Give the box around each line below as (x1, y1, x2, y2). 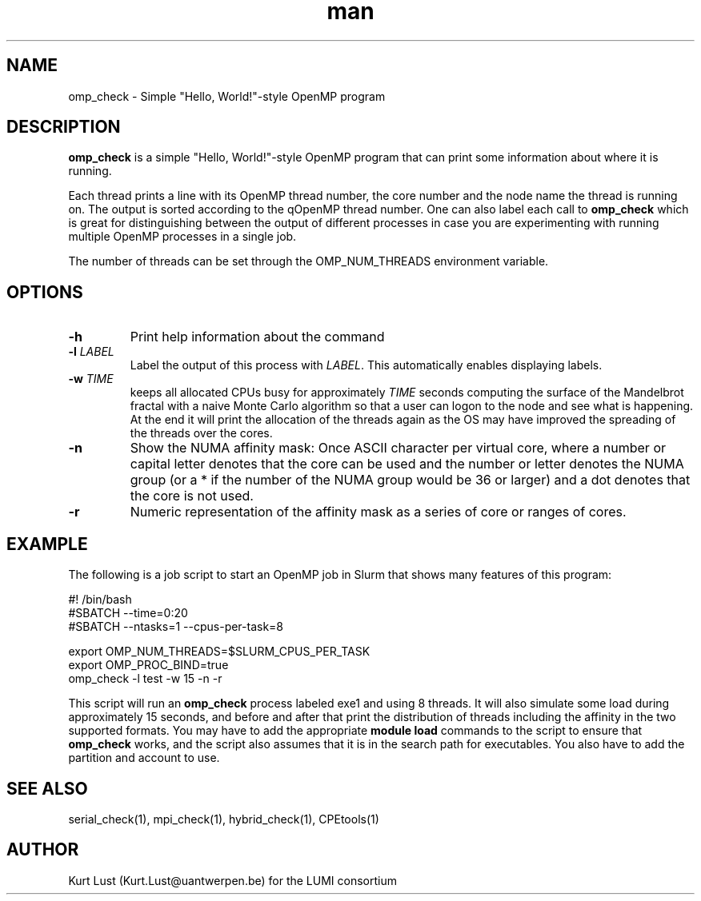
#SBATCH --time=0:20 (68, 606, 188, 620)
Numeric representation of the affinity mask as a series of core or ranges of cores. (130, 504, 627, 520)
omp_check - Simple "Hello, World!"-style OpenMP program (68, 89, 386, 103)
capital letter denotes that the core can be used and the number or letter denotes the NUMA (130, 456, 684, 472)
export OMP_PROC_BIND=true (68, 658, 229, 672)
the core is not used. (130, 488, 254, 504)
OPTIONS (6, 281, 83, 302)
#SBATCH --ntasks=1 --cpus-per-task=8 (68, 620, 284, 634)
